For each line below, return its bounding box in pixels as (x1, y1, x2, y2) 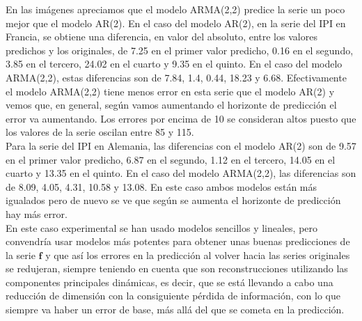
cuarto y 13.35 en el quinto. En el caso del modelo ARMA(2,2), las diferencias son (6, 166, 356, 180)
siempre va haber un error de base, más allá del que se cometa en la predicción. (6, 302, 345, 317)
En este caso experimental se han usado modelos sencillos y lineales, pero (6, 220, 318, 235)
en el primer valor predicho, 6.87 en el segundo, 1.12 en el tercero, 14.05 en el (6, 152, 336, 166)
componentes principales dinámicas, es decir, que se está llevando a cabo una (6, 274, 333, 289)
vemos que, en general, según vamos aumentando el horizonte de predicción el (6, 97, 337, 112)
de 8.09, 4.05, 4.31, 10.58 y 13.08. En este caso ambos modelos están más (6, 179, 317, 194)
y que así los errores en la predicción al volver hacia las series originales (45, 247, 350, 262)
